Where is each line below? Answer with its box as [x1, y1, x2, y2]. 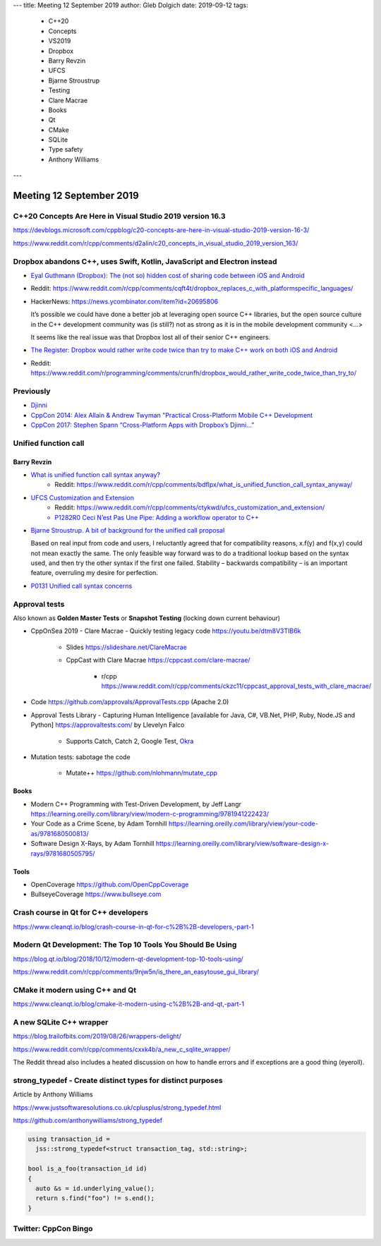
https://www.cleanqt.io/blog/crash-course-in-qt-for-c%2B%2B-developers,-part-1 [13, 922, 254, 931]
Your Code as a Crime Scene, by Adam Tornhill [30, 819, 167, 828]
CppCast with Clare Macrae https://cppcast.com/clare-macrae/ [66, 656, 250, 665]
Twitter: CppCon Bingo [13, 1224, 93, 1234]
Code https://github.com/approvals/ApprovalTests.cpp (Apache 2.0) [30, 698, 229, 706]
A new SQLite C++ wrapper [13, 1017, 109, 1027]
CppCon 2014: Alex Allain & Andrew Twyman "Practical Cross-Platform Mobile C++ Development [30, 411, 313, 419]
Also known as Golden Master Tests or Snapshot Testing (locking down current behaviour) [13, 614, 281, 622]
